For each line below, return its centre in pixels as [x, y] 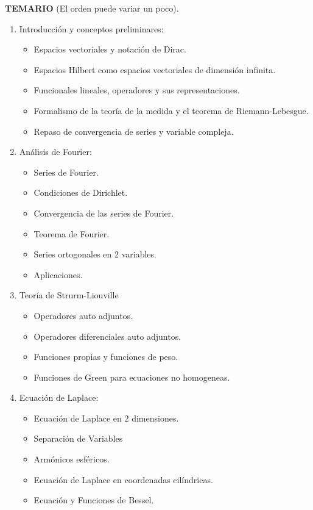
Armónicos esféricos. [72, 459]
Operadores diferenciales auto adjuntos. [107, 336]
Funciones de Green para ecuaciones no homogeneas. [132, 377]
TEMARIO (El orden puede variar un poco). [92, 8]
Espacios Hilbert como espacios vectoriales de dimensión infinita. [155, 69]
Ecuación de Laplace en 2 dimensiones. [106, 418]
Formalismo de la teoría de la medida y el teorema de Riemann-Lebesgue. [171, 110]
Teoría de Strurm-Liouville [69, 295]
